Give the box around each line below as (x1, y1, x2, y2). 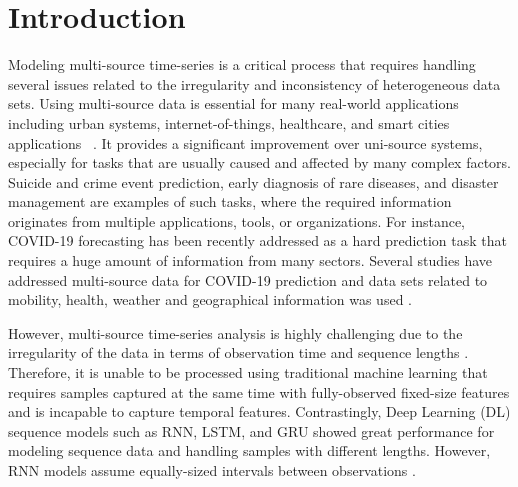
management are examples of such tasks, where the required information (8, 191, 452, 212)
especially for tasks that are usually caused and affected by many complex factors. (8, 152, 511, 173)
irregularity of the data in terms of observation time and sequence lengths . (8, 342, 469, 363)
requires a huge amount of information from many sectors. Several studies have (8, 250, 492, 271)
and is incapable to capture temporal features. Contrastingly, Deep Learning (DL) (8, 401, 511, 422)
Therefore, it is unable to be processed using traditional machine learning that (8, 362, 488, 383)
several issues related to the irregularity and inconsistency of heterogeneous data (8, 73, 501, 94)
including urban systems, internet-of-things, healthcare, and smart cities (8, 112, 450, 133)
